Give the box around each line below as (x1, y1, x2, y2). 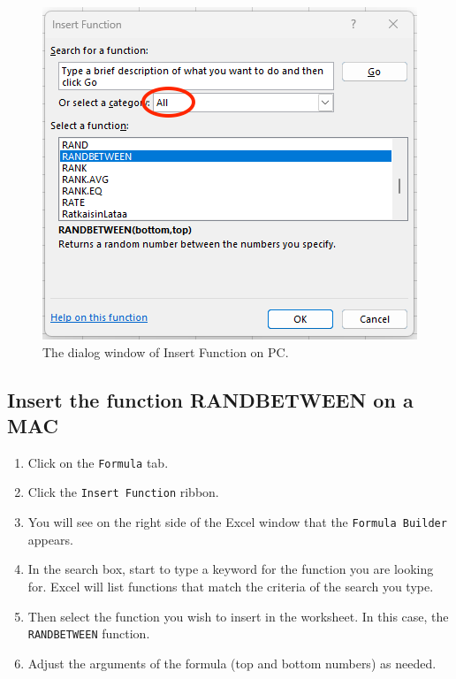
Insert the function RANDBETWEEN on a (7, 385, 414, 413)
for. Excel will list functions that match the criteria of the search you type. (27, 576, 434, 595)
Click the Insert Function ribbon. (27, 483, 219, 501)
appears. (27, 530, 73, 548)
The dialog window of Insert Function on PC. (42, 342, 289, 361)
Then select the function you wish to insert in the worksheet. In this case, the (27, 607, 449, 625)
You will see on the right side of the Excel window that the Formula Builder (27, 513, 447, 531)
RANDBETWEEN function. (27, 624, 150, 643)
